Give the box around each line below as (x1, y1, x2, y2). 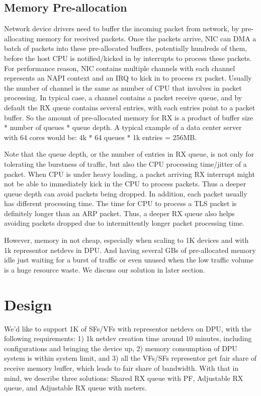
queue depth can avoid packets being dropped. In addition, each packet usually (4, 188, 247, 199)
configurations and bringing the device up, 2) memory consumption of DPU (4, 343, 237, 353)
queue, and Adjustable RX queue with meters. (4, 382, 147, 393)
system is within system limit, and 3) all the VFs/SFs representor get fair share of (4, 353, 257, 363)
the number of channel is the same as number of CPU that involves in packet (4, 82, 242, 93)
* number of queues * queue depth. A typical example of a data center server (4, 122, 242, 133)
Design (4, 294, 52, 314)
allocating (4, 33, 34, 43)
